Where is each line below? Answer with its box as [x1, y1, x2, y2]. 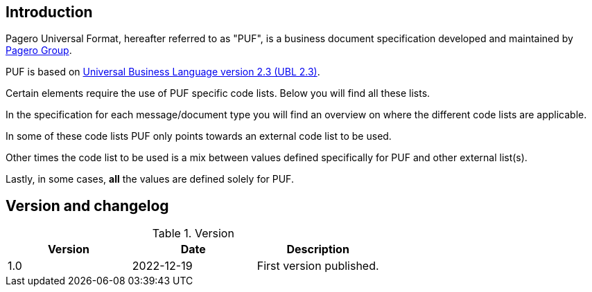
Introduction [6, 3, 93, 21]
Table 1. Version [152, 226, 234, 241]
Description [286, 242, 349, 257]
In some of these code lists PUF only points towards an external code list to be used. [6, 130, 392, 143]
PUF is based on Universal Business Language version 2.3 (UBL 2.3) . [6, 66, 320, 78]
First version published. [256, 259, 379, 273]
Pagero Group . [6, 44, 72, 57]
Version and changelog [6, 197, 169, 215]
